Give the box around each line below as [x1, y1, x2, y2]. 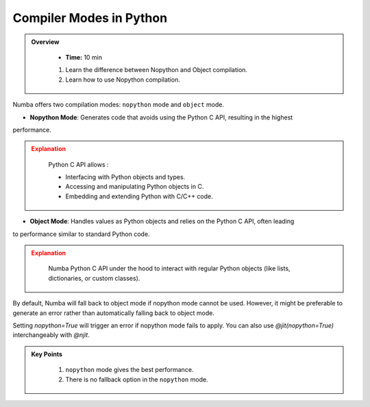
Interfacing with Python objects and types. [65, 173, 186, 181]
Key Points [31, 350, 63, 358]
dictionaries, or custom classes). [48, 274, 140, 282]
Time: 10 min [65, 53, 103, 61]
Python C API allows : [48, 160, 109, 168]
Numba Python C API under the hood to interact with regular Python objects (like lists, [48, 264, 291, 272]
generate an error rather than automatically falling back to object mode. [12, 309, 215, 317]
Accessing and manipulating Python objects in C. [65, 183, 204, 191]
